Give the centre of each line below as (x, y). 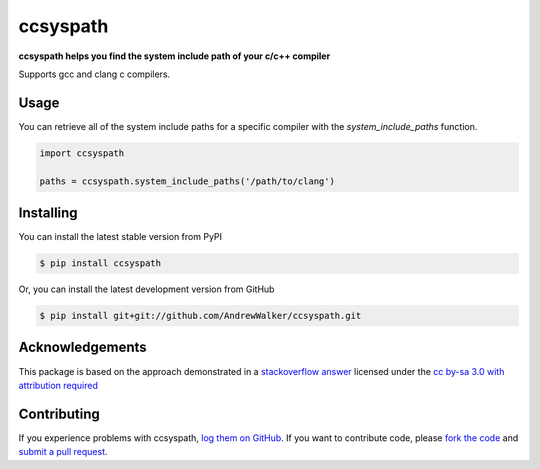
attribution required (58, 385)
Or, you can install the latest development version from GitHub (146, 289)
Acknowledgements (82, 347)
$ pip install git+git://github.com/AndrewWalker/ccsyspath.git (200, 316)
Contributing (59, 413)
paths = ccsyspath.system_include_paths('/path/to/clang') (187, 181)
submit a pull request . (63, 452)
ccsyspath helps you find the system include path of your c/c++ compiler (174, 56)
